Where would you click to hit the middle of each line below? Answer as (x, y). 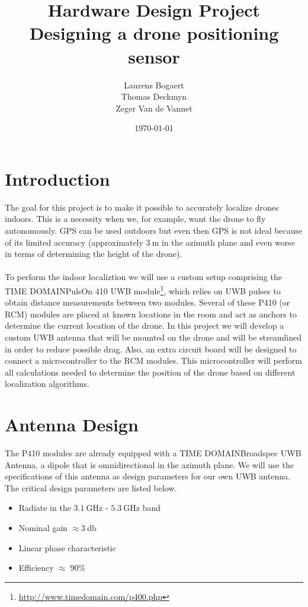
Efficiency (36, 568)
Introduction (57, 178)
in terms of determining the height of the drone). (94, 254)
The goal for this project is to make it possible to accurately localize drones (142, 207)
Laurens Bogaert (154, 85)
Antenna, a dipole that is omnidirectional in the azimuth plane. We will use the (149, 464)
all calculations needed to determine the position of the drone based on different (150, 372)
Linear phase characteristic (67, 547)
